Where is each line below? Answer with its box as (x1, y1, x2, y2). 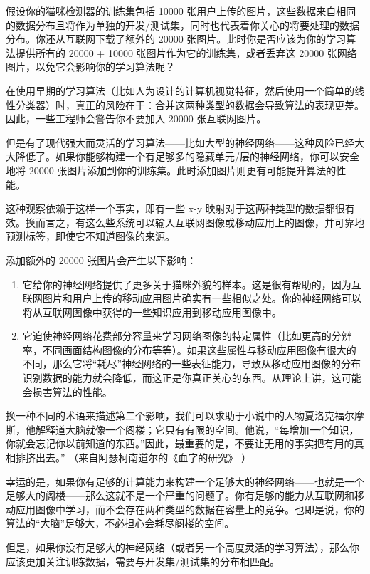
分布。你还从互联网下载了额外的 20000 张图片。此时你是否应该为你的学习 (6, 31, 347, 46)
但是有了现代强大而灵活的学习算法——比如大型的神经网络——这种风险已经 (6, 135, 354, 150)
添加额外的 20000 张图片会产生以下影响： (6, 252, 197, 267)
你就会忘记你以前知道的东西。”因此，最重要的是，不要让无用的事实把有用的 (6, 436, 354, 451)
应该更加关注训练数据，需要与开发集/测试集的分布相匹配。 (6, 553, 280, 568)
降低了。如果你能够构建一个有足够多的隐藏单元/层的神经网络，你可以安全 (15, 149, 359, 164)
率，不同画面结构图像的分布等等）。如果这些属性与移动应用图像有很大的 (22, 342, 356, 357)
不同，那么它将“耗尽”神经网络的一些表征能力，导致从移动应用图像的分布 (22, 356, 361, 371)
